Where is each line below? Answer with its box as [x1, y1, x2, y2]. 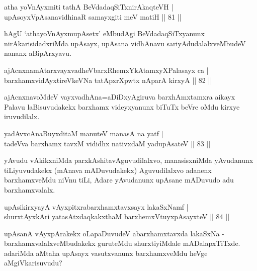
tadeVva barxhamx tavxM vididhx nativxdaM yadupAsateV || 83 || [4, 138, 211, 148]
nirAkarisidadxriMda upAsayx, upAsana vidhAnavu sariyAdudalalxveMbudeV [4, 38, 246, 48]
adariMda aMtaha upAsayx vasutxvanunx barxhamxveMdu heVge [4, 247, 208, 258]
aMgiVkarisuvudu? [4, 257, 62, 268]
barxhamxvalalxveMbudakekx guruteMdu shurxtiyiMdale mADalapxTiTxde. [4, 238, 240, 248]
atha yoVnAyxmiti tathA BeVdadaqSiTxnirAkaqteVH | [4, 2, 174, 12]
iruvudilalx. [4, 111, 40, 122]
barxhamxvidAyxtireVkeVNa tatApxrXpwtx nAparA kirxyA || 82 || [4, 74, 212, 85]
